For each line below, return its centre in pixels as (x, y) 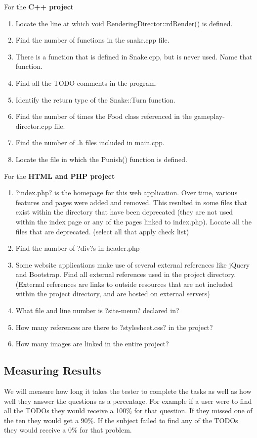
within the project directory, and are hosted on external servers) (113, 294)
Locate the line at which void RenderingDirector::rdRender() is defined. (124, 23)
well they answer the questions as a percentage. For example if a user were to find (128, 401)
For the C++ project (39, 6)
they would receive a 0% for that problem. (68, 430)
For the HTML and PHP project (60, 176)
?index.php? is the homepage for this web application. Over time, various (127, 192)
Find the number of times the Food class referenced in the (104, 116)
